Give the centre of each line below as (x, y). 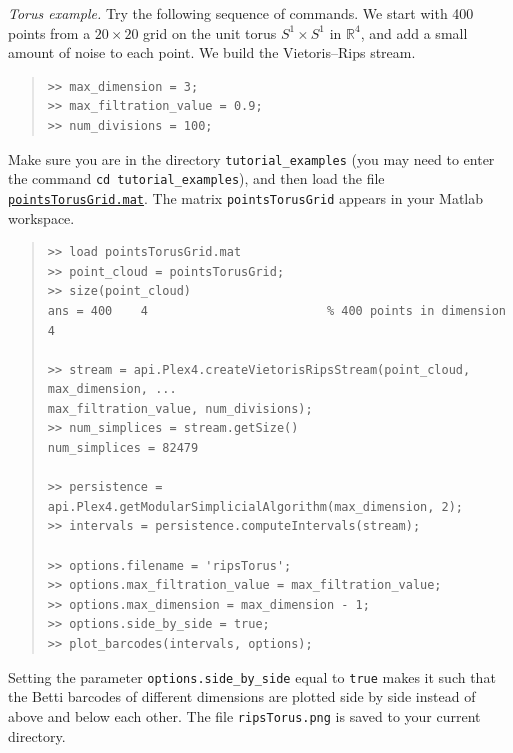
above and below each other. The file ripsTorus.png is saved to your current (244, 715)
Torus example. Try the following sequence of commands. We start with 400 (241, 13)
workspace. (41, 217)
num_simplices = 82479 (123, 448)
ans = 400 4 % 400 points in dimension (276, 310)
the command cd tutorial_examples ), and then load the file (196, 178)
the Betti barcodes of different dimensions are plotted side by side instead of (242, 696)
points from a (49, 32)
